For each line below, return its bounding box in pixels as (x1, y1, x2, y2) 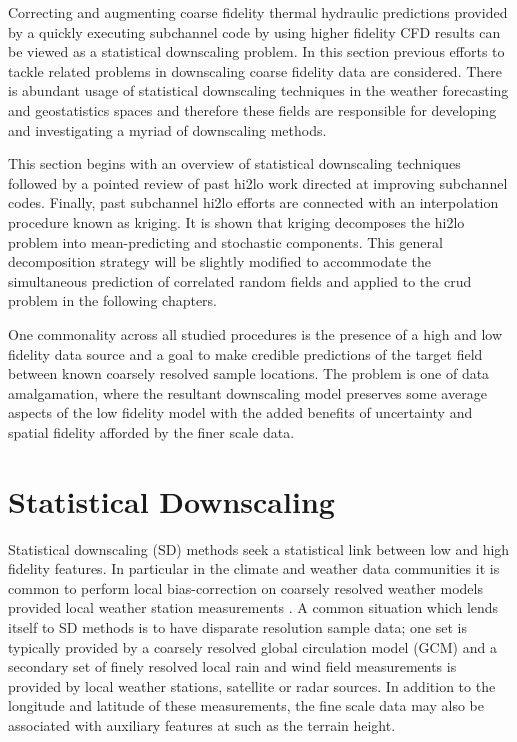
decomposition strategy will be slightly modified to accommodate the (8, 251, 431, 272)
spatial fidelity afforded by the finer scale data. (8, 421, 295, 442)
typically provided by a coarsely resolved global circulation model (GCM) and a (8, 636, 497, 657)
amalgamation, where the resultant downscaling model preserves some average (8, 382, 487, 403)
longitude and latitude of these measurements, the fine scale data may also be (8, 695, 484, 716)
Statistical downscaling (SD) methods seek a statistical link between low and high (8, 538, 510, 559)
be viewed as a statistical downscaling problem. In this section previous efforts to (8, 41, 505, 62)
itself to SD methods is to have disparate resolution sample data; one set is (8, 616, 467, 637)
